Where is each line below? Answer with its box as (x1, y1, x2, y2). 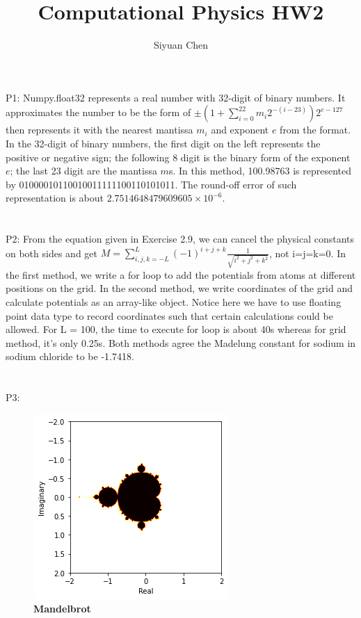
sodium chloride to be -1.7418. (6, 349, 134, 364)
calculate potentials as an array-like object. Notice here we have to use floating (6, 295, 342, 309)
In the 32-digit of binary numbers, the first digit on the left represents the (6, 136, 321, 150)
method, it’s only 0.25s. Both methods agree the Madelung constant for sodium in (6, 335, 356, 350)
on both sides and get (6, 245, 97, 260)
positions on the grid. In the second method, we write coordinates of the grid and (6, 281, 353, 295)
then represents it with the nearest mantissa (6, 122, 193, 137)
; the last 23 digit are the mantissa (10, 163, 157, 178)
